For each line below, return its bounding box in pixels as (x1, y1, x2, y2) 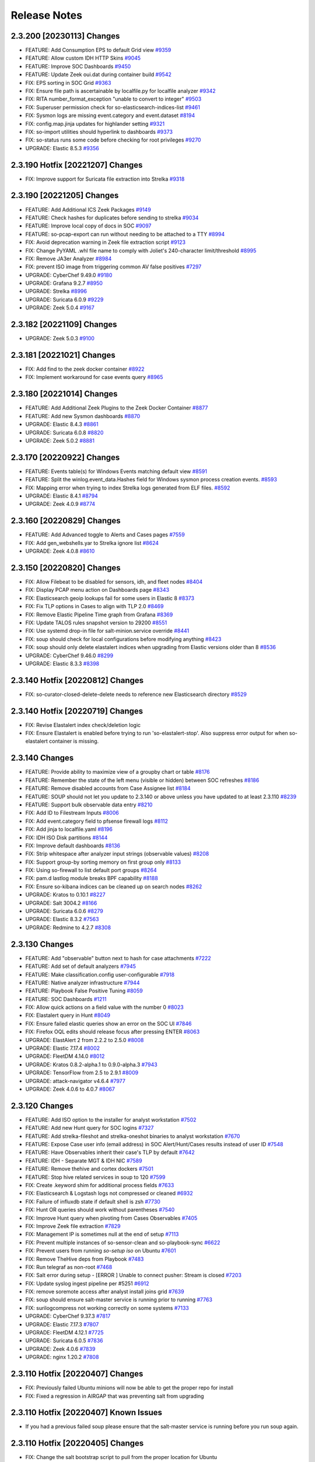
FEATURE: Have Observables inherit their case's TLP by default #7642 (25, 1149, 195, 1156)
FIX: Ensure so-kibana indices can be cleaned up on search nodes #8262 (25, 883, 202, 890)
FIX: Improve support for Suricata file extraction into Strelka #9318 (25, 175, 185, 182)
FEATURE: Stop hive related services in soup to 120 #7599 (25, 1173, 166, 1181)
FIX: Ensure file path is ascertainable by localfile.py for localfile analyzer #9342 (25, 88, 216, 95)
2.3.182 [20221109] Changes (10, 319, 117, 330)
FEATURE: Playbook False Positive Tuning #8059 (25, 987, 143, 994)
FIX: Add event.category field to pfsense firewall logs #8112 (25, 818, 169, 825)
